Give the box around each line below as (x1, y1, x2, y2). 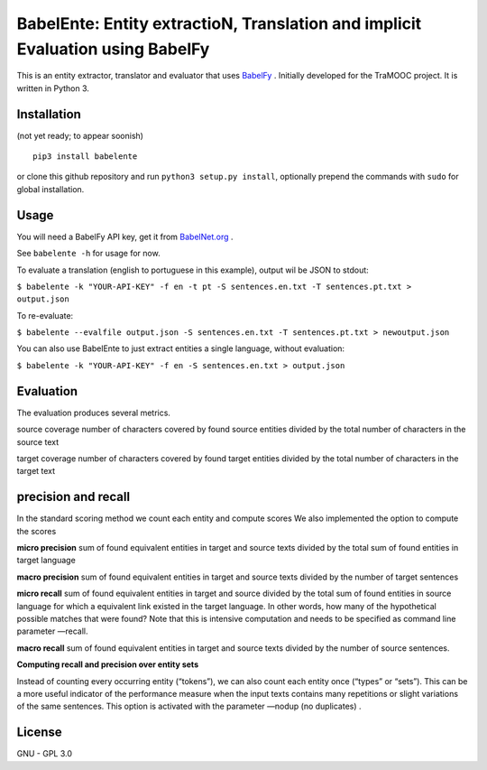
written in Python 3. (16, 82, 90, 94)
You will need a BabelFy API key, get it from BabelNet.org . (16, 231, 234, 242)
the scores (16, 525, 57, 536)
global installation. (16, 183, 85, 194)
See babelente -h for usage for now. (16, 248, 161, 259)
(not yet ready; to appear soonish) (16, 130, 144, 141)
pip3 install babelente (32, 152, 138, 162)
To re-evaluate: (16, 310, 74, 320)
